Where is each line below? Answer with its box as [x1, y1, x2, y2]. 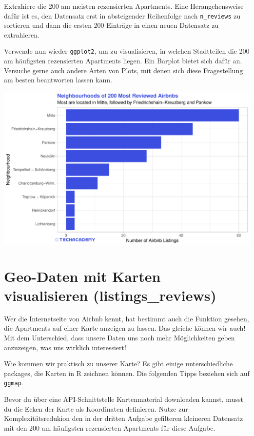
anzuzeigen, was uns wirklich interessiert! [4, 342, 126, 352]
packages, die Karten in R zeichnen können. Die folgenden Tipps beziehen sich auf [4, 368, 250, 378]
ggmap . [4, 377, 23, 388]
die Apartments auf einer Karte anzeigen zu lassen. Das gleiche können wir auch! [4, 323, 246, 333]
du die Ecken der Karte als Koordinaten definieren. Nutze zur [4, 403, 188, 414]
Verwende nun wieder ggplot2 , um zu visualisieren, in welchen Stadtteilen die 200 [4, 46, 250, 56]
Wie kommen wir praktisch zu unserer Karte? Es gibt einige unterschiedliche [4, 358, 233, 369]
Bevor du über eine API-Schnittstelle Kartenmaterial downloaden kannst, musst [4, 394, 243, 404]
